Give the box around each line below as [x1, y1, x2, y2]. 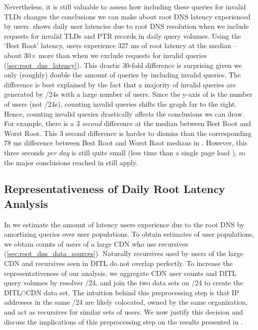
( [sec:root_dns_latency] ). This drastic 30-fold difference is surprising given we [4, 60, 242, 70]
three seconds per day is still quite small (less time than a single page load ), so [4, 147, 246, 157]
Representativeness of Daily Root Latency [4, 181, 225, 197]
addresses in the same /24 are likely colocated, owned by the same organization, [4, 297, 248, 307]
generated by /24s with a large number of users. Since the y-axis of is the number [4, 89, 253, 99]
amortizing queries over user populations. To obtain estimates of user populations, [4, 229, 255, 239]
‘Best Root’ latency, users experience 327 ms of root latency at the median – [4, 40, 237, 51]
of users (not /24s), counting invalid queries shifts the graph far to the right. [4, 98, 237, 109]
